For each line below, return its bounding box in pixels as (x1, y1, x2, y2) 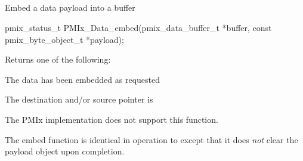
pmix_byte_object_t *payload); (5, 33, 124, 45)
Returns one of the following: (5, 53, 111, 66)
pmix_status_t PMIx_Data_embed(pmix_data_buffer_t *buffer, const (5, 21, 272, 33)
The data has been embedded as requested (5, 73, 160, 85)
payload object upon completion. (5, 145, 125, 157)
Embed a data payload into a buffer (5, 1, 135, 14)
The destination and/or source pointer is (5, 93, 153, 106)
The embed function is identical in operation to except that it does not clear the (5, 133, 298, 145)
